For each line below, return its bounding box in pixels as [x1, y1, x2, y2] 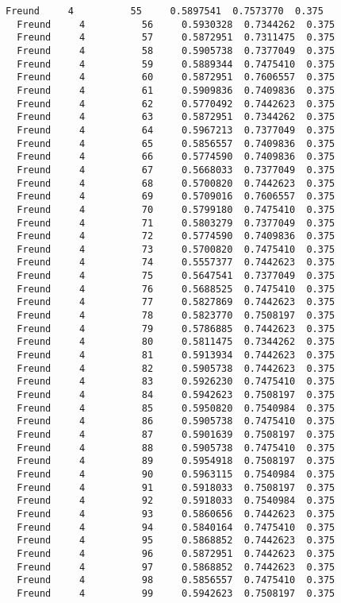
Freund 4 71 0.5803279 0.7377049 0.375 [17, 217, 335, 229]
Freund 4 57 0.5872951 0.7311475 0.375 [17, 32, 335, 44]
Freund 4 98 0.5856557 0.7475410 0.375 [17, 574, 335, 586]
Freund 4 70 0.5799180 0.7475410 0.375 [17, 203, 335, 215]
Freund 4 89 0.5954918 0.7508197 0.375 [17, 455, 335, 467]
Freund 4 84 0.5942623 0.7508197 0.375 [17, 389, 335, 401]
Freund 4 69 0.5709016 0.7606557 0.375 [17, 191, 335, 203]
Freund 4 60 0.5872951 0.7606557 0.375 [17, 72, 335, 83]
